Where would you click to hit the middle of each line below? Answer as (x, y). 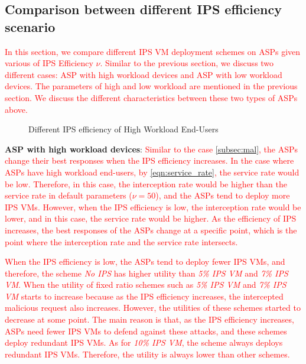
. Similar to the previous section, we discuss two (187, 63)
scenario (30, 26)
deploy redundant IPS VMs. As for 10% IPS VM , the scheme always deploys (144, 342)
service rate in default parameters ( (69, 195)
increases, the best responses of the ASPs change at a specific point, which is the (151, 230)
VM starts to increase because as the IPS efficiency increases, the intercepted (144, 296)
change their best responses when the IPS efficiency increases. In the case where (149, 160)
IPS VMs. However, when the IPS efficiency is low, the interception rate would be (153, 207)
